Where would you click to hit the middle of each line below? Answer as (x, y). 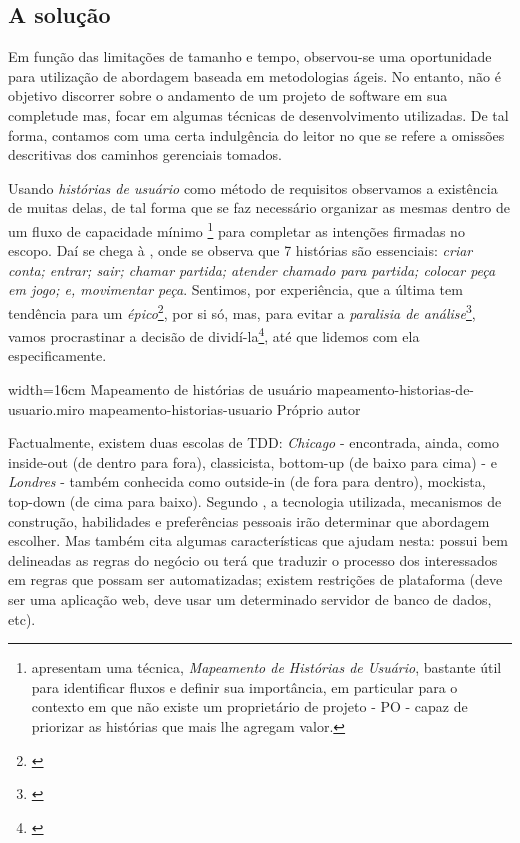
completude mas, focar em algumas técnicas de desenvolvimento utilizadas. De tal (258, 114)
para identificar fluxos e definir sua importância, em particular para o (244, 686)
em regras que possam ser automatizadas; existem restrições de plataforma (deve (255, 579)
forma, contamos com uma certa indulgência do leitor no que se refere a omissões (256, 134)
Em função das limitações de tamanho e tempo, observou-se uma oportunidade (250, 56)
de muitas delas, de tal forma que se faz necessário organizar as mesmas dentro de (259, 207)
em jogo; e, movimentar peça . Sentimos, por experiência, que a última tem (235, 289)
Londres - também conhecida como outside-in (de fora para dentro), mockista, (247, 481)
